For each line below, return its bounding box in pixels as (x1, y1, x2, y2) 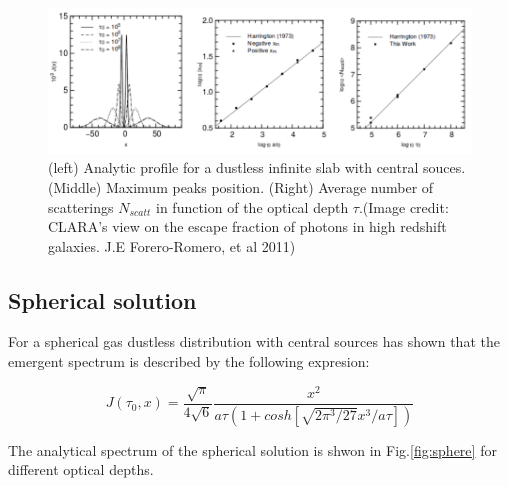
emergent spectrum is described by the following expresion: (8, 351, 370, 372)
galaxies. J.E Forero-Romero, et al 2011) (48, 235, 296, 256)
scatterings (48, 196, 114, 217)
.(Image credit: (358, 196, 449, 217)
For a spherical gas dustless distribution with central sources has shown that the (8, 331, 500, 352)
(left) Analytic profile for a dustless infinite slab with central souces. (48, 157, 466, 178)
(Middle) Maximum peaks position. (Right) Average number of (48, 176, 434, 197)
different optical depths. (8, 459, 154, 480)
